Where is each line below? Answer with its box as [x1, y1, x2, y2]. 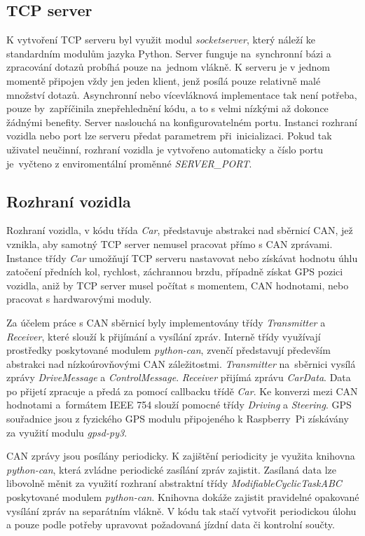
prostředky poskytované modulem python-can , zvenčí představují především [6, 343, 331, 357]
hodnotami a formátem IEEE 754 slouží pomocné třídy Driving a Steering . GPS [6, 397, 352, 412]
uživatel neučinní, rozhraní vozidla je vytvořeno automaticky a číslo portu [6, 142, 324, 156]
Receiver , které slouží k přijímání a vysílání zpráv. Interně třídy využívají [6, 329, 321, 343]
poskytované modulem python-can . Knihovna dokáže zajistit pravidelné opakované [6, 490, 359, 504]
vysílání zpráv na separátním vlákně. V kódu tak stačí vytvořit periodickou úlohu [6, 503, 357, 518]
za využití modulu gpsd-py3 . [6, 425, 128, 439]
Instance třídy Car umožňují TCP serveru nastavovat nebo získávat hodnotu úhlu [6, 250, 358, 265]
